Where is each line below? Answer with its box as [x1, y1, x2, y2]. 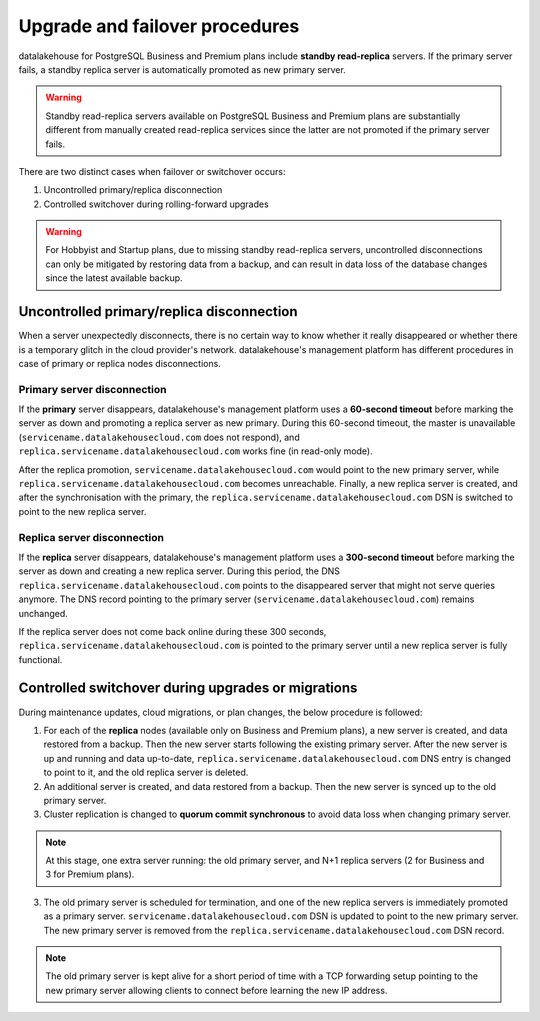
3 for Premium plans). [45, 868, 135, 880]
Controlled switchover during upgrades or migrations [18, 680, 358, 697]
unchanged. [18, 607, 69, 619]
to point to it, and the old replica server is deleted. [43, 766, 249, 779]
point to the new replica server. [18, 505, 147, 517]
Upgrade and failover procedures [18, 15, 300, 37]
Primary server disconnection [18, 382, 167, 396]
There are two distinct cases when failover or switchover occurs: [18, 165, 286, 177]
